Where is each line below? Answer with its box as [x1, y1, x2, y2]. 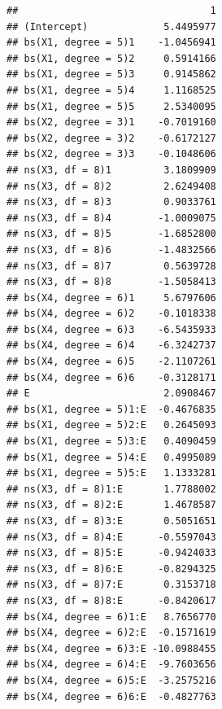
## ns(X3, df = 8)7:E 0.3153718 [7, 579, 216, 591]
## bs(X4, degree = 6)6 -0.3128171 [7, 371, 216, 383]
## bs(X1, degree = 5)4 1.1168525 [7, 84, 216, 96]
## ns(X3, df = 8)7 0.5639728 [7, 260, 216, 272]
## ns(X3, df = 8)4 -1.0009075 [7, 212, 216, 224]
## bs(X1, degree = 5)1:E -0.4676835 [7, 403, 216, 415]
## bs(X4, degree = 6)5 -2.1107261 [7, 356, 216, 368]
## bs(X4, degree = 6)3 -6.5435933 [7, 323, 216, 335]
